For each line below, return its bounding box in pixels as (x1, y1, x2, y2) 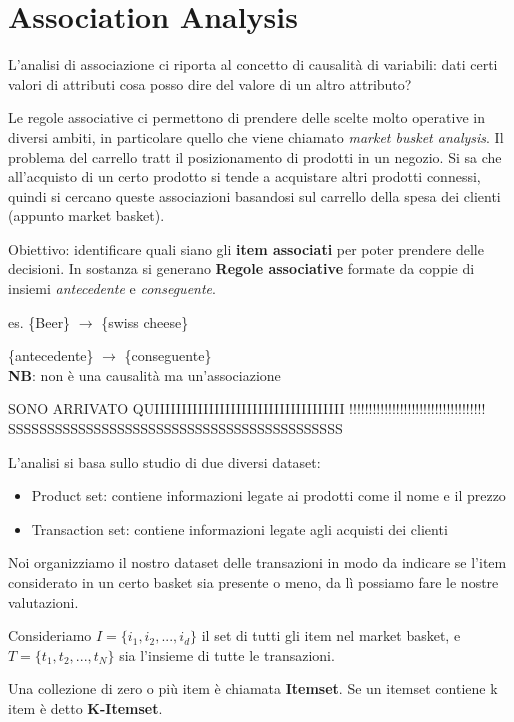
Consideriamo (8, 625, 92, 646)
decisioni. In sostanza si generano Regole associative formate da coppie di (8, 258, 475, 279)
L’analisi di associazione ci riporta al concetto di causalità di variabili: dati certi (8, 54, 498, 75)
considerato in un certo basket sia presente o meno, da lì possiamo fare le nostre (8, 572, 499, 592)
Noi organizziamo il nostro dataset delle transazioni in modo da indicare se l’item (8, 552, 507, 573)
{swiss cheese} (101, 311, 189, 332)
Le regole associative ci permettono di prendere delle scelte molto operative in (8, 107, 485, 128)
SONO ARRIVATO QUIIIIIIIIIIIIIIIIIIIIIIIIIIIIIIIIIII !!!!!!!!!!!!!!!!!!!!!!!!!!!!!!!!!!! (8, 398, 486, 419)
